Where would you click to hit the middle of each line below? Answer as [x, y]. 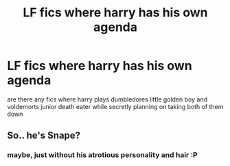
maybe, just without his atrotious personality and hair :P [102, 155]
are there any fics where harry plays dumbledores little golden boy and [107, 99]
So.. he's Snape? [44, 135]
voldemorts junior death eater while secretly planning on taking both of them [115, 106]
